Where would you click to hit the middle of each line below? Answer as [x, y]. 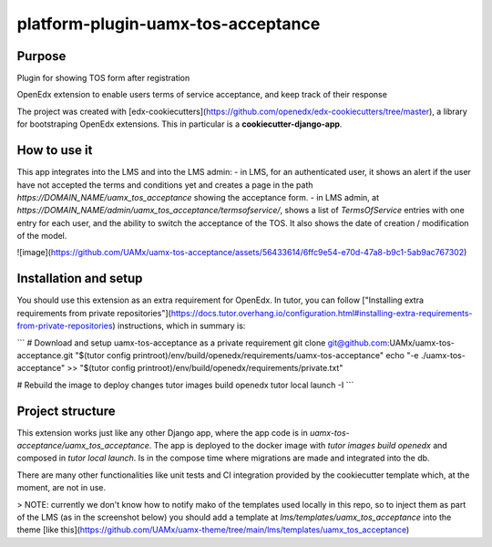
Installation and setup [80, 279]
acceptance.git [45, 355]
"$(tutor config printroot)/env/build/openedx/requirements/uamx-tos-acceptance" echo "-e [247, 355]
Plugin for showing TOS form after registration [103, 78]
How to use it [55, 150]
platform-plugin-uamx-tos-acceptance [169, 24]
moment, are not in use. [61, 488]
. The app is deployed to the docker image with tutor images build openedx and [298, 446]
